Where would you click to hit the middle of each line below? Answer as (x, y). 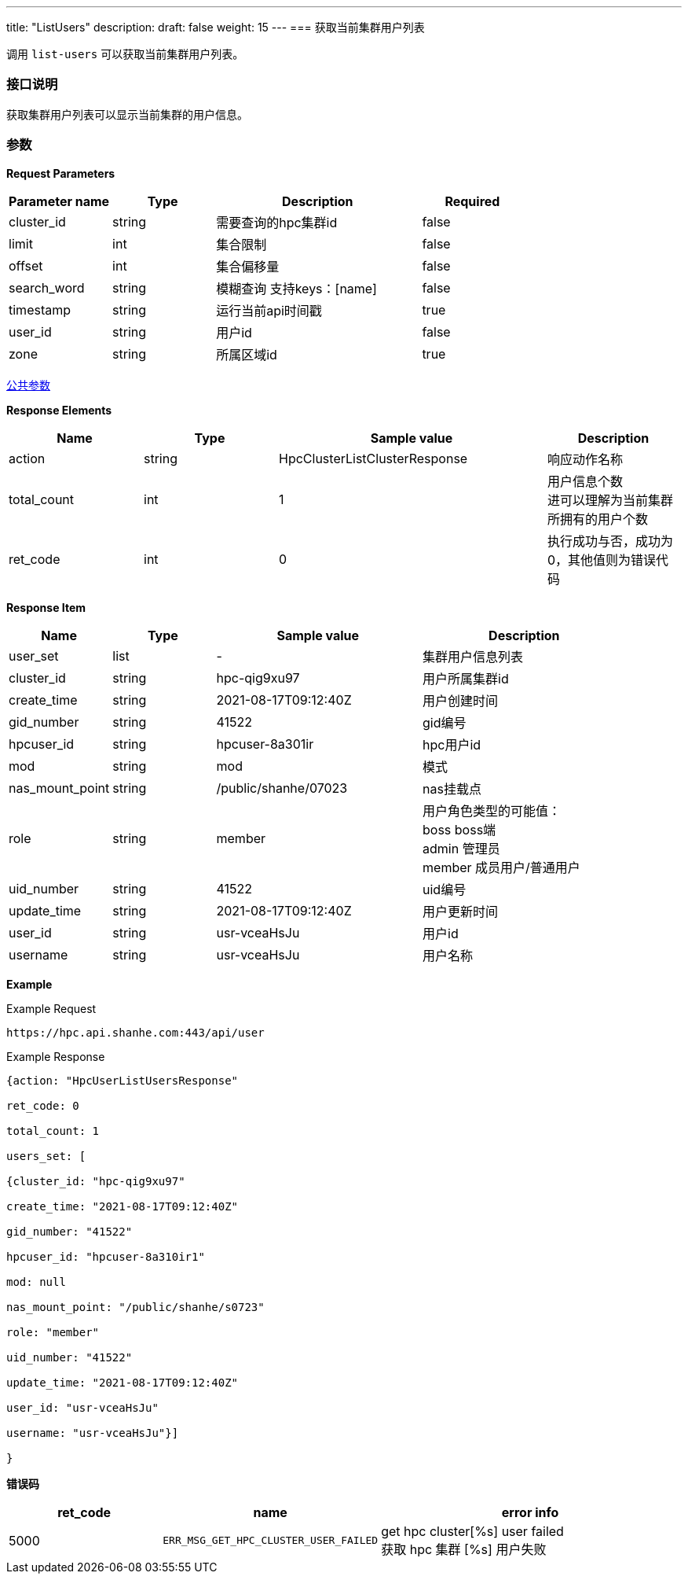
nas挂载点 (452, 788)
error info (530, 1512)
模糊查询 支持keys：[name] (296, 288)
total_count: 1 (53, 1131)
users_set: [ (46, 1156)
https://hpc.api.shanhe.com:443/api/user (135, 1032)
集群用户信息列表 (473, 656)
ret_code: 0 (43, 1105)
